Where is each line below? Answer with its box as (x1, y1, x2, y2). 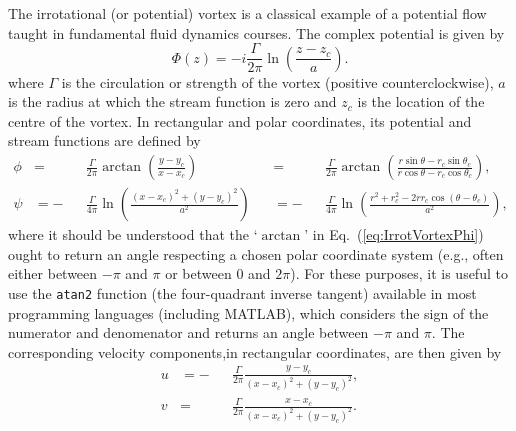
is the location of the (357, 91, 485, 112)
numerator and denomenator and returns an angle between (8, 322, 369, 343)
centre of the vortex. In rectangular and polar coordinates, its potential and (8, 110, 472, 131)
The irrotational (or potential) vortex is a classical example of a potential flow (8, 3, 487, 23)
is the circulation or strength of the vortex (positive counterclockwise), (61, 71, 494, 92)
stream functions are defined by (8, 130, 201, 151)
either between (8, 263, 98, 284)
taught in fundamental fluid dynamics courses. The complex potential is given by (8, 22, 505, 43)
